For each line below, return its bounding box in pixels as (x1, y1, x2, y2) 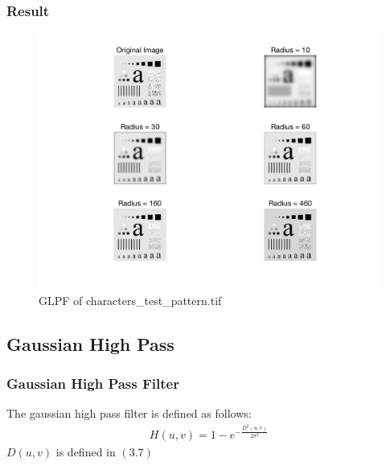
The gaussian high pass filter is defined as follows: (6, 405, 252, 422)
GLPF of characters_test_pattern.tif (39, 291, 222, 308)
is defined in (55, 443, 116, 460)
